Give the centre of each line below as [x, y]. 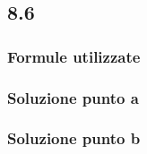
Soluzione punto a [73, 97]
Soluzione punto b [74, 138]
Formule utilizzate [74, 56]
